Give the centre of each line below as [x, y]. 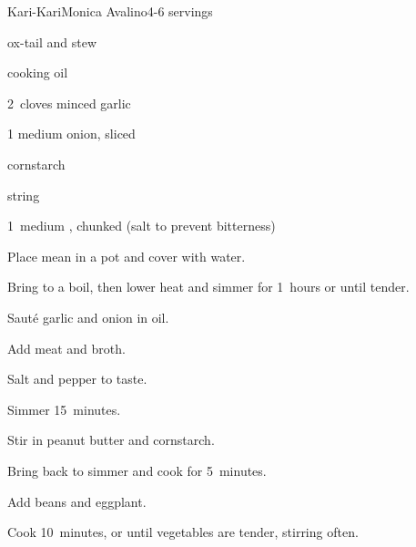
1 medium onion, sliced [71, 134]
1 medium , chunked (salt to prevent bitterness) [142, 226]
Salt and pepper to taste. [77, 379]
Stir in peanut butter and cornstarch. [111, 440]
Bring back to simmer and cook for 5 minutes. [137, 470]
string [24, 195]
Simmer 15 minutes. [64, 409]
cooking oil [38, 72]
